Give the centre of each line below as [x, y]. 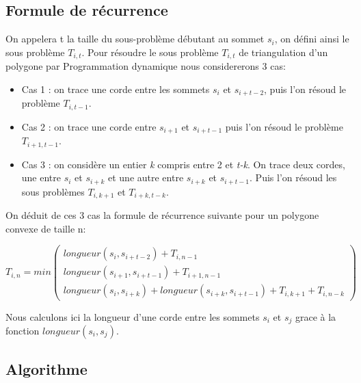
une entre [41, 177]
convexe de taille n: [46, 228]
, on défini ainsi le [312, 39]
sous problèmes [53, 191]
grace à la [316, 316]
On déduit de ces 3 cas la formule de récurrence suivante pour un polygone [162, 215]
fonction [23, 330]
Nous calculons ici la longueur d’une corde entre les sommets [133, 316]
